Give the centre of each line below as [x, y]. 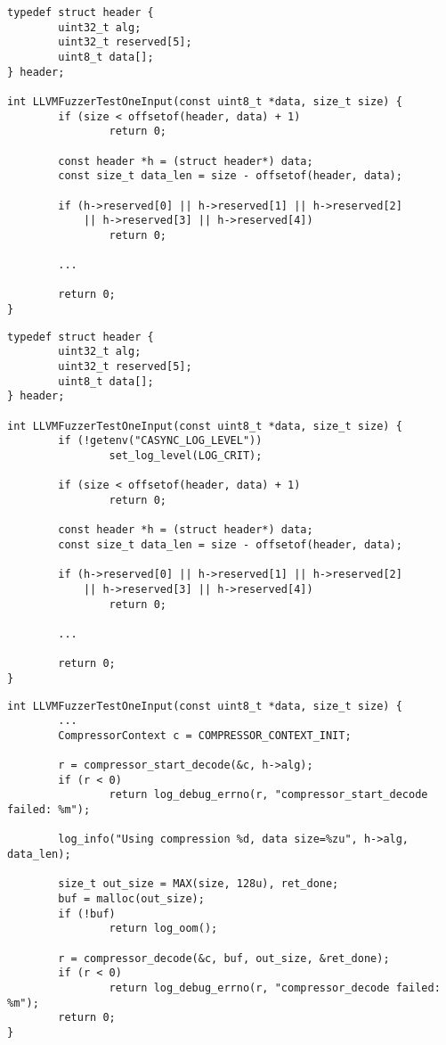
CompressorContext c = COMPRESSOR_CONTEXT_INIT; [205, 735]
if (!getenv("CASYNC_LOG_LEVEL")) [160, 441]
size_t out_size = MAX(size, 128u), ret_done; [199, 884]
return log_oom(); [163, 929]
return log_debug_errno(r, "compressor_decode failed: [275, 988]
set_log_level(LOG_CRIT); [186, 456]
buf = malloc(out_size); [131, 899]
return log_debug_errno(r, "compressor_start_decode [268, 795]
